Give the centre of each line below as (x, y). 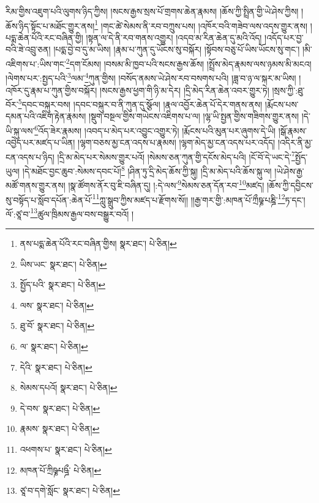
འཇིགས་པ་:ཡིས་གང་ (36, 63)
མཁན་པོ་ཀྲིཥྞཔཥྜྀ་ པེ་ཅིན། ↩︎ (61, 470)
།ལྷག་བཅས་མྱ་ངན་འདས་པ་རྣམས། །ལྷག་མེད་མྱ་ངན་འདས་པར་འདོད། (177, 142)
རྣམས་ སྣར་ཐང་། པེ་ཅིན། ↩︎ (60, 429)
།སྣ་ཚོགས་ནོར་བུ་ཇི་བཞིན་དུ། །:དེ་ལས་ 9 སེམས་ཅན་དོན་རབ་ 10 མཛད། (166, 184)
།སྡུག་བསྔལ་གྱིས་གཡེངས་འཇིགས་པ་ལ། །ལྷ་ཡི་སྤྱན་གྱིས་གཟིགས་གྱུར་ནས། (194, 116)
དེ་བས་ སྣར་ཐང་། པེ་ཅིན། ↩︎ (60, 408)
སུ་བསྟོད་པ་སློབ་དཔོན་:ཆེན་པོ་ (49, 199)
